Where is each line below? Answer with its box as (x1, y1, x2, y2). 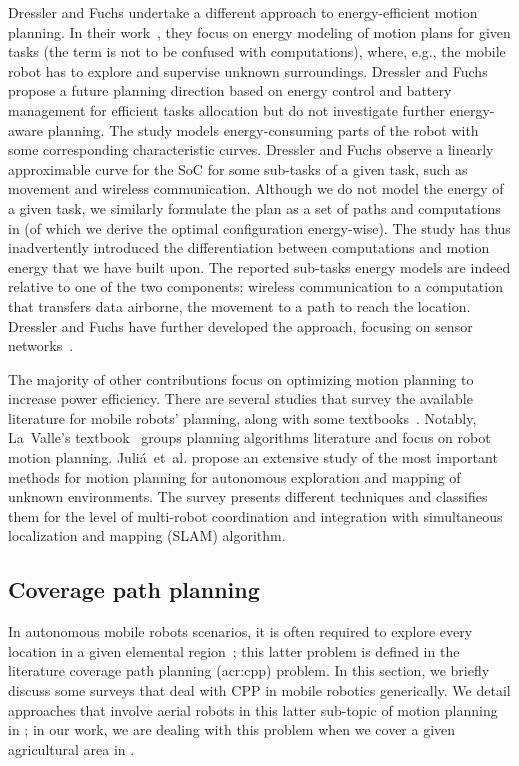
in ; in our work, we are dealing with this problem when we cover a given (8, 719, 456, 740)
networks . (8, 335, 74, 356)
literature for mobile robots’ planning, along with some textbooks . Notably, (8, 407, 477, 428)
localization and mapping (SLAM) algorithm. (8, 525, 286, 546)
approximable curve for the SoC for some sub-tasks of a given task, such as (8, 158, 468, 179)
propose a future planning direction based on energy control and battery (8, 80, 452, 101)
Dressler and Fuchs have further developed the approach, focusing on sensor (8, 315, 473, 336)
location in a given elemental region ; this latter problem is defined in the (8, 640, 460, 661)
